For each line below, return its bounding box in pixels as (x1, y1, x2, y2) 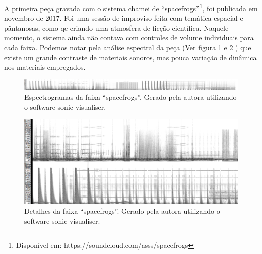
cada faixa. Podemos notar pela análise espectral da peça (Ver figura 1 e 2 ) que (4, 42, 251, 53)
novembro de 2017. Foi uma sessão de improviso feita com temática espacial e (4, 13, 243, 23)
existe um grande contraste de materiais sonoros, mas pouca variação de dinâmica (4, 52, 257, 62)
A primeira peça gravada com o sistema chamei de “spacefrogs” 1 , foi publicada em (4, 2, 258, 13)
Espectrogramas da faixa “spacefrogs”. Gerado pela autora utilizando (24, 92, 237, 102)
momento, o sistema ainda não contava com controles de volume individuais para (4, 32, 254, 43)
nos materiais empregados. (4, 62, 86, 72)
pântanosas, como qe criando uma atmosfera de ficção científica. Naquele (4, 22, 229, 33)
